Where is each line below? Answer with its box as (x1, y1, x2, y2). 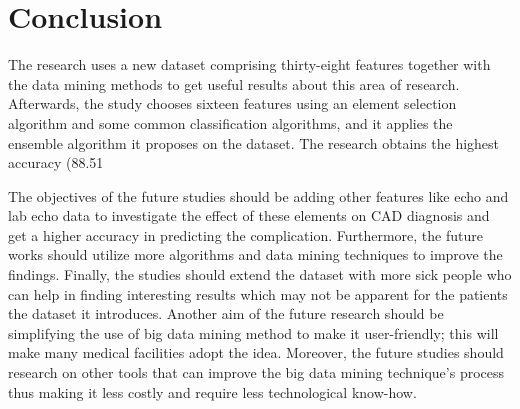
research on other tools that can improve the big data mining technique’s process (8, 362, 505, 383)
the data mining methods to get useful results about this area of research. (8, 73, 460, 94)
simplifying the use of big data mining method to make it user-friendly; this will (8, 322, 499, 343)
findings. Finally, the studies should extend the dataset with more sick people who (8, 264, 512, 285)
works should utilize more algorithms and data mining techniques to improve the (8, 244, 503, 265)
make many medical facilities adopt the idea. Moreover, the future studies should (8, 342, 504, 363)
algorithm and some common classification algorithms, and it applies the (8, 112, 453, 133)
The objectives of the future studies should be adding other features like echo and (8, 185, 509, 206)
